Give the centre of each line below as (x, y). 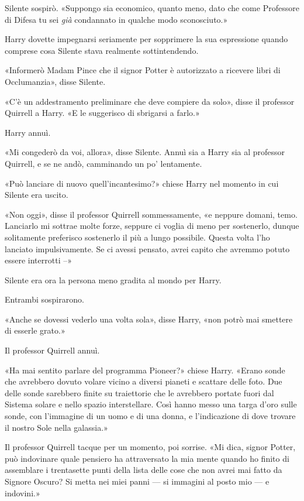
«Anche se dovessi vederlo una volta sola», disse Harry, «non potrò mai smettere (149, 319)
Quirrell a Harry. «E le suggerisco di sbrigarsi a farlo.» (102, 113)
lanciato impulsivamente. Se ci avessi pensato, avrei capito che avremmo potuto (147, 248)
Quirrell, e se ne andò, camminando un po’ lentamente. (103, 163)
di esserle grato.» (35, 330)
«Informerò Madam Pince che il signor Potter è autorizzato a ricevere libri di (143, 70)
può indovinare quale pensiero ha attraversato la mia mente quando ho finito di (147, 458)
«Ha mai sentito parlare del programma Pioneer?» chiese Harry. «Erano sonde (145, 370)
